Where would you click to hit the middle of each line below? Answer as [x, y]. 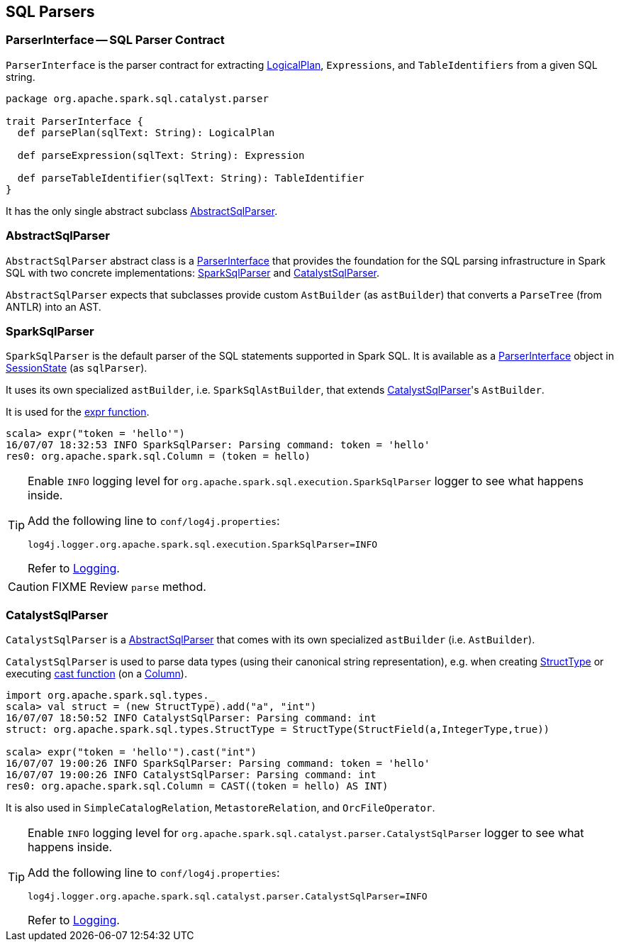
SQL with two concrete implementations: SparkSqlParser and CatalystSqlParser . [193, 272]
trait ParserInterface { [74, 121]
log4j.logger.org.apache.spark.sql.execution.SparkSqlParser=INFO [203, 545]
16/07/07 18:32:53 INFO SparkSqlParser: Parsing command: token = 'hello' [218, 445]
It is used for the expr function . [78, 412]
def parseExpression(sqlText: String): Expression [161, 155]
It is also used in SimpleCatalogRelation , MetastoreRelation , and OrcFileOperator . [221, 808]
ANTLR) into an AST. [54, 306]
